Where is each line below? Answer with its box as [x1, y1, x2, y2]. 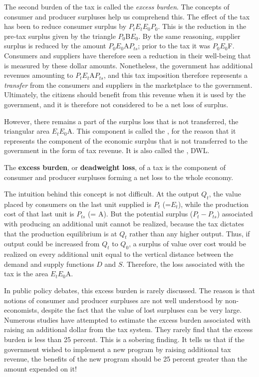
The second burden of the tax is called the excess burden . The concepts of [4, 1, 230, 11]
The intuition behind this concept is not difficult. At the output [4, 188, 199, 199]
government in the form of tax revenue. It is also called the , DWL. [4, 145, 210, 156]
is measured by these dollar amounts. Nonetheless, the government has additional [4, 60, 253, 70]
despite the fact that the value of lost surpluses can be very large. [41, 305, 242, 315]
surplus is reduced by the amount [4, 40, 106, 51]
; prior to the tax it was [138, 40, 211, 51]
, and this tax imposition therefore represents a [103, 70, 248, 80]
